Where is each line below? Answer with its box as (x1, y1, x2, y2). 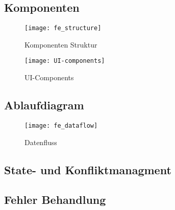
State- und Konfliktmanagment (4, 161, 171, 177)
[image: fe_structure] (24, 25, 102, 32)
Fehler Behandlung (4, 192, 106, 207)
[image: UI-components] (24, 57, 105, 65)
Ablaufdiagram (4, 97, 84, 113)
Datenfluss (24, 136, 57, 147)
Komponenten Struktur (24, 39, 97, 50)
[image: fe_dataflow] (24, 122, 98, 129)
